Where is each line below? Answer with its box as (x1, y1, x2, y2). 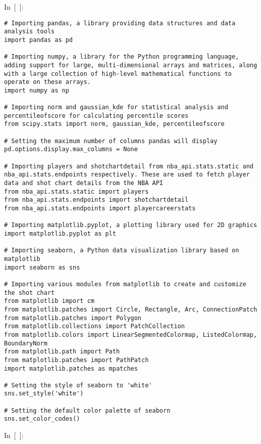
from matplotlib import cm (4, 297, 94, 305)
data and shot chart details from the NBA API (4, 180, 163, 187)
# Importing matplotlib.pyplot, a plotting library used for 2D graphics (4, 221, 257, 229)
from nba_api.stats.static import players (4, 188, 149, 195)
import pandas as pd (4, 36, 73, 43)
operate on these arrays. (4, 78, 91, 86)
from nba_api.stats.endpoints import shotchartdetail (4, 196, 189, 204)
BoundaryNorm (4, 339, 47, 347)
